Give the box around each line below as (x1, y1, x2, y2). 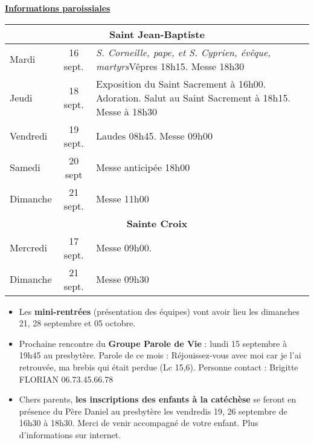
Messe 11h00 (96, 192, 149, 206)
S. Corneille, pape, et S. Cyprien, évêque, (96, 45, 271, 59)
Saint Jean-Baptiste (109, 27, 205, 41)
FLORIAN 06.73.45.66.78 (19, 372, 114, 385)
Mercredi (10, 241, 47, 255)
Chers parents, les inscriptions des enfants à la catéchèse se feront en (19, 393, 296, 406)
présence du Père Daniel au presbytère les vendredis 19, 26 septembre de (19, 404, 287, 417)
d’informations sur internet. (19, 428, 121, 441)
